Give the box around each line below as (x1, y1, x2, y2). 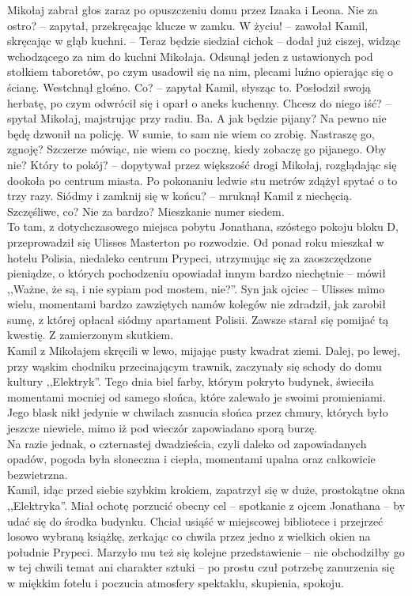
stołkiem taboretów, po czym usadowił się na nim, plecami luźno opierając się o (7, 63, 394, 80)
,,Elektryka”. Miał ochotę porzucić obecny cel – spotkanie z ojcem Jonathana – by (7, 497, 406, 513)
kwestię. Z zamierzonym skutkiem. (7, 326, 174, 343)
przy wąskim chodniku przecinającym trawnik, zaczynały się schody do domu (7, 357, 382, 374)
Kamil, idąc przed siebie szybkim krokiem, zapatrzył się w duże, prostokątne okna (7, 481, 406, 498)
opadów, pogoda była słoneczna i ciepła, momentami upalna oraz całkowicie (7, 451, 376, 467)
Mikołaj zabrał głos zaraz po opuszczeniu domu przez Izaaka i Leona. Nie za (7, 2, 378, 17)
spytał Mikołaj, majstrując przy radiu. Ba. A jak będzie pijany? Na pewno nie (7, 110, 387, 126)
